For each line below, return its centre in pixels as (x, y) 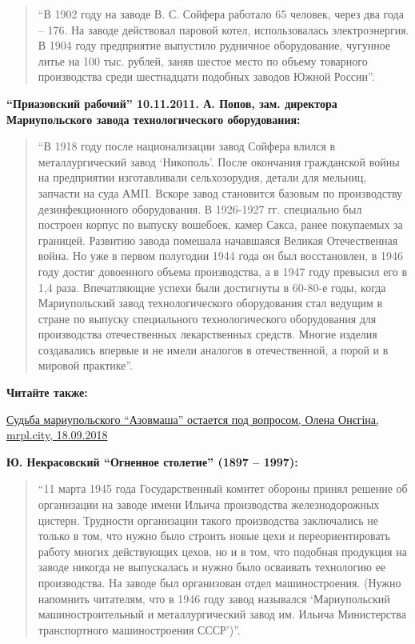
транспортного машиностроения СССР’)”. (139, 629)
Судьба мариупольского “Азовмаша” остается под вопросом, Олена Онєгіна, (193, 419)
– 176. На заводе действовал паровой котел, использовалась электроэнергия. (223, 29)
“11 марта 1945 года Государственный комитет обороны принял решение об (223, 488)
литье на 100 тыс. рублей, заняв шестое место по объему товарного (203, 60)
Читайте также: (47, 392)
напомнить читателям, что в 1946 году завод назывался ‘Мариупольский (214, 598)
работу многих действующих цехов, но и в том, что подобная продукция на (222, 551)
